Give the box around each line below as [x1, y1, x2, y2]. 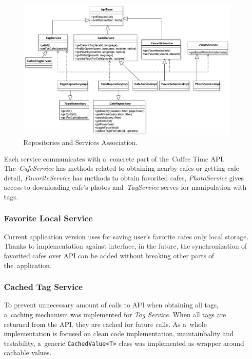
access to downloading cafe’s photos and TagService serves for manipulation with [4, 182, 247, 192]
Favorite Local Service [4, 212, 93, 224]
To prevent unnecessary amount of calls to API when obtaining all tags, [4, 300, 219, 310]
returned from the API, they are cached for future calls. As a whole [4, 319, 207, 329]
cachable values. [4, 347, 52, 358]
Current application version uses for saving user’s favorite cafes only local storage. [4, 231, 249, 241]
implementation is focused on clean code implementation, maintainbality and [4, 328, 234, 339]
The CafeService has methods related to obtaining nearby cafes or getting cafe [4, 163, 239, 173]
